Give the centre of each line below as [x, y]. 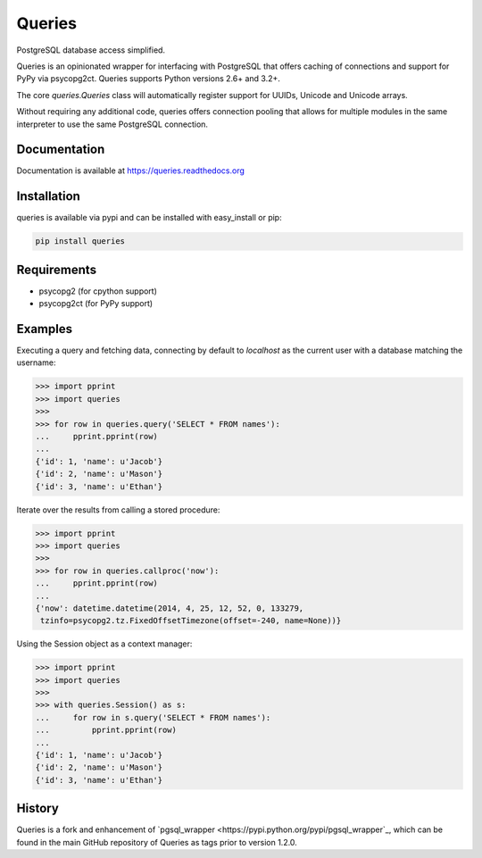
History [38, 808]
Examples [45, 329]
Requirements [57, 269]
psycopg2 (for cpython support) [98, 291]
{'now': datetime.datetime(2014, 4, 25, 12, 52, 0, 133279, [170, 608]
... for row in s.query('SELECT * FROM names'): [153, 717]
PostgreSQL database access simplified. [91, 50]
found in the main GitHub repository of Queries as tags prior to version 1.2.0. [157, 842]
